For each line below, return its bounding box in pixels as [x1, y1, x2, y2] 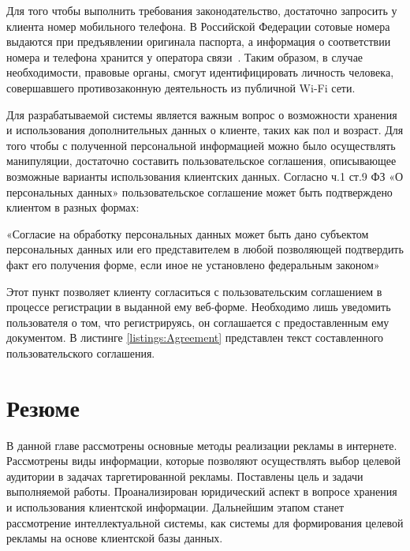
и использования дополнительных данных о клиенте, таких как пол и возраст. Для [6, 122, 404, 138]
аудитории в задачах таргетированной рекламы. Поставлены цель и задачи [6, 467, 363, 484]
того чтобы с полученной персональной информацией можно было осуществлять [6, 137, 396, 153]
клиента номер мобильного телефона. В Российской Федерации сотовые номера [6, 17, 390, 34]
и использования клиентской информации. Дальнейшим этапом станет [6, 498, 345, 515]
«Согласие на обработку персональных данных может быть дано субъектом [6, 225, 369, 242]
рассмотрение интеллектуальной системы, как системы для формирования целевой [6, 514, 404, 530]
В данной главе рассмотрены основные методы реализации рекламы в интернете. [6, 437, 397, 453]
